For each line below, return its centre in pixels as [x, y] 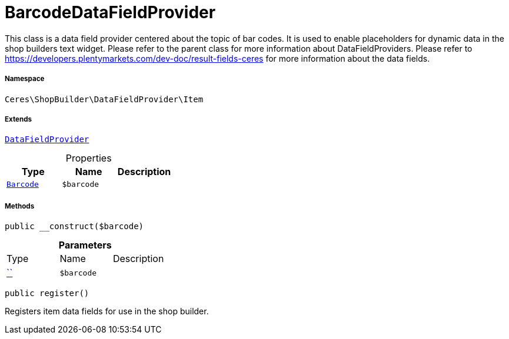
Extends [19, 119]
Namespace [25, 79]
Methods [20, 206]
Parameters [85, 245]
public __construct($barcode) [74, 226]
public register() [47, 293]
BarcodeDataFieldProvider [110, 12]
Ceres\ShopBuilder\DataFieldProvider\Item [104, 99]
